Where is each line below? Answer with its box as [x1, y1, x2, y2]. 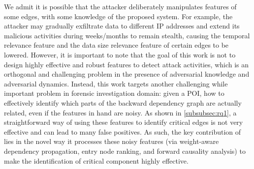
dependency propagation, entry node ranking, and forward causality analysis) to [4, 145, 246, 156]
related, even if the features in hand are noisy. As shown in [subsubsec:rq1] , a [4, 107, 237, 117]
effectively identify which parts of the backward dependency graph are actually [4, 97, 242, 108]
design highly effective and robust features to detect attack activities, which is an [4, 59, 249, 69]
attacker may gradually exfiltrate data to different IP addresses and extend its [4, 21, 240, 31]
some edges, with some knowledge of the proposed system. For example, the [4, 11, 233, 21]
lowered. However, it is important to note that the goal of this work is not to [4, 49, 236, 59]
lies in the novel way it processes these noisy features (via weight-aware [4, 136, 219, 146]
